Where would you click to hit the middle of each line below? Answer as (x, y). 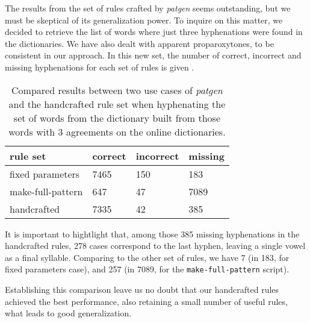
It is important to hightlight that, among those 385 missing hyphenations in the (152, 234)
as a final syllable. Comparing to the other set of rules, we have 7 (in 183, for (147, 257)
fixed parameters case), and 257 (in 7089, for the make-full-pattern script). (147, 269)
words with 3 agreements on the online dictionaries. (117, 131)
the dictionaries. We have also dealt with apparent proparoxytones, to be (139, 43)
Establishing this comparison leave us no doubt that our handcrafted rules (142, 289)
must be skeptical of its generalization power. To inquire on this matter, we (144, 20)
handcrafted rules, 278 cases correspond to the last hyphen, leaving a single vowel (155, 246)
